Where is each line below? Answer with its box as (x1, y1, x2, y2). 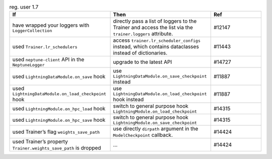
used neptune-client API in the (12, 56, 85, 63)
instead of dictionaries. (113, 49, 168, 56)
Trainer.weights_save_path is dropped (12, 144, 101, 151)
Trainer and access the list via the (113, 24, 193, 31)
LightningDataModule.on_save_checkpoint (113, 73, 207, 79)
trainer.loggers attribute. (113, 30, 173, 37)
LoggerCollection (12, 28, 52, 33)
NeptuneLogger (12, 62, 45, 68)
